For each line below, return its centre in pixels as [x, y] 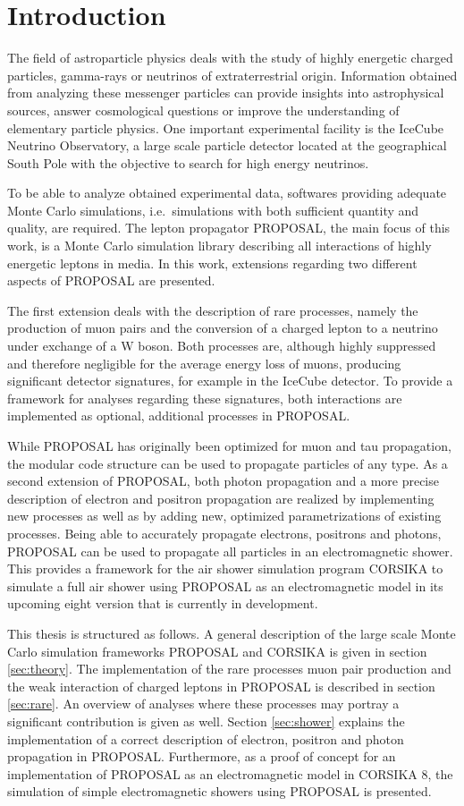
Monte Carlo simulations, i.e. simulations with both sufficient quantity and [213, 210]
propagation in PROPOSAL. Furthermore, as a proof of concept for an [202, 756]
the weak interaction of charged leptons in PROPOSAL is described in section [221, 686]
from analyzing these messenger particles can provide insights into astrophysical [226, 93]
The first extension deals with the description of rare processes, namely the [213, 310]
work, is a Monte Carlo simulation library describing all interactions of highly [219, 246]
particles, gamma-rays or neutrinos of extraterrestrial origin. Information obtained [232, 75]
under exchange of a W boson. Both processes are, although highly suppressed [222, 346]
